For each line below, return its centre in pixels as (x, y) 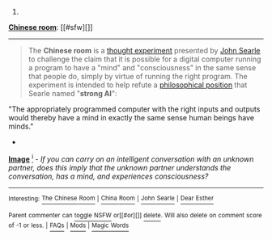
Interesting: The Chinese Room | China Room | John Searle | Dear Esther (111, 198)
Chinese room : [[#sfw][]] (51, 27)
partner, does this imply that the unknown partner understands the (120, 167)
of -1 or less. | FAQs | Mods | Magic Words (69, 225)
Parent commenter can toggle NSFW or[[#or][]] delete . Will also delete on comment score (135, 216)
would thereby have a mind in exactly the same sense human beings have (132, 118)
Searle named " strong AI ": (72, 93)
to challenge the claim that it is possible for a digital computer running (144, 59)
